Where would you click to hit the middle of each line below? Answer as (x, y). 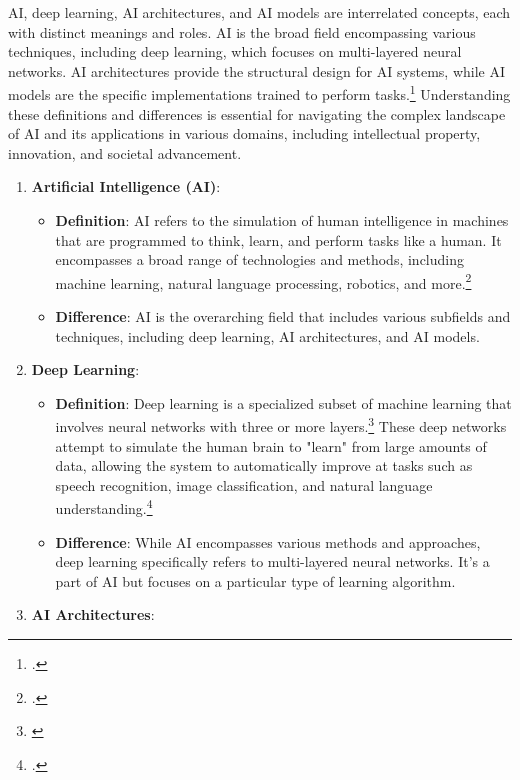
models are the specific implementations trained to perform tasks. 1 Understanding (259, 93)
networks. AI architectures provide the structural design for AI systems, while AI (256, 70)
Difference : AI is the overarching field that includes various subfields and (283, 316)
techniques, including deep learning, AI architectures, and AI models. (267, 335)
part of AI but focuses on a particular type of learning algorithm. (255, 580)
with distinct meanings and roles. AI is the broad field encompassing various (242, 31)
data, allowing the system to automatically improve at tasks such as (264, 465)
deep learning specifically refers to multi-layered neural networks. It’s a (272, 561)
